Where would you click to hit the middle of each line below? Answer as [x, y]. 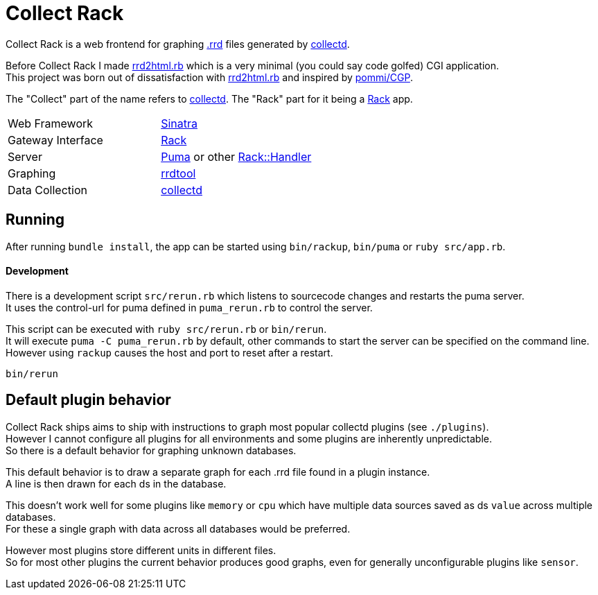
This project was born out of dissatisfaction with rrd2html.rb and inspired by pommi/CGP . [209, 77]
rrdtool [178, 173]
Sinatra [179, 123]
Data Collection [47, 190]
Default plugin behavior [88, 400]
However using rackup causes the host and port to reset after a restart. [169, 352]
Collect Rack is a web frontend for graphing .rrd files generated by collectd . [178, 44]
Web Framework [51, 123]
